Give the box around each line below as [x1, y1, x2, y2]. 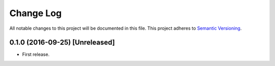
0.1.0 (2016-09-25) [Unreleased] [9, 38, 115, 47]
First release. [22, 51, 50, 57]
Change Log [9, 8, 62, 19]
